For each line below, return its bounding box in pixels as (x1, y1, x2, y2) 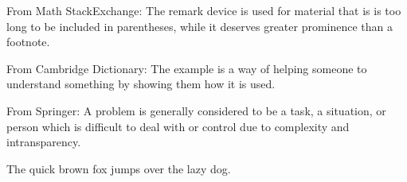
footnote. (6, 33, 50, 50)
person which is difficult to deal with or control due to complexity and (6, 118, 350, 134)
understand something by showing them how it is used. (6, 76, 276, 92)
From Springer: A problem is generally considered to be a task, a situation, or (6, 102, 386, 118)
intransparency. (6, 134, 81, 150)
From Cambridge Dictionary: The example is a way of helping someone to (6, 60, 367, 76)
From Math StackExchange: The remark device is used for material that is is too (6, 2, 401, 18)
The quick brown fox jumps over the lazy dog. (6, 160, 231, 176)
